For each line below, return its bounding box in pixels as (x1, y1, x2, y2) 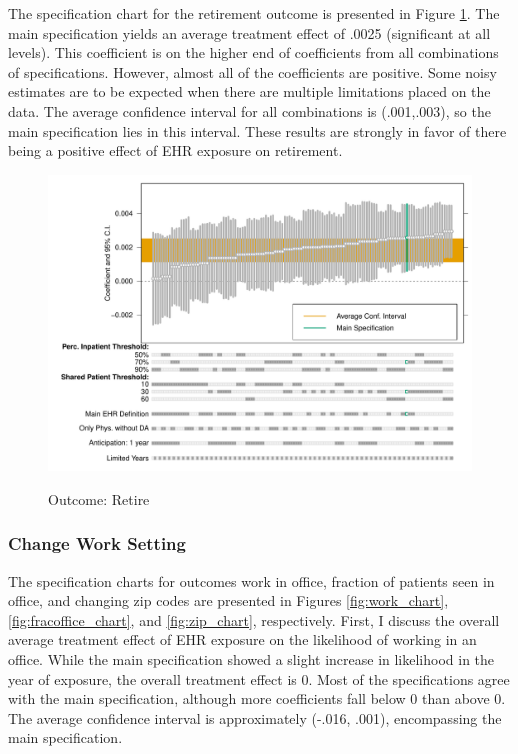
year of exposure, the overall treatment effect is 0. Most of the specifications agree (8, 668, 510, 689)
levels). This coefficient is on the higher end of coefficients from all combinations (8, 42, 499, 63)
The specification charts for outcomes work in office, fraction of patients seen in (8, 570, 495, 591)
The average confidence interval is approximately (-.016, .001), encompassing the (8, 707, 502, 728)
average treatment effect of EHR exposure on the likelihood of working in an (8, 629, 477, 650)
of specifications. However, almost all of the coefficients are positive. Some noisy (8, 61, 497, 82)
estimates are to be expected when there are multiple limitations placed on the (8, 81, 491, 102)
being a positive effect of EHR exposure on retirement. (8, 140, 343, 161)
